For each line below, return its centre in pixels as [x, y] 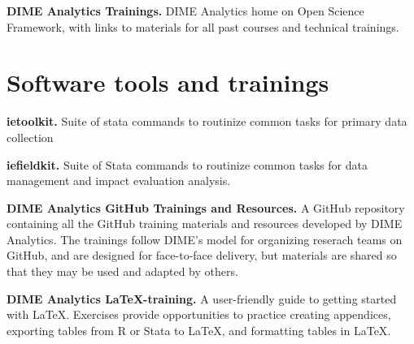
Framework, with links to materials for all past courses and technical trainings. [203, 26]
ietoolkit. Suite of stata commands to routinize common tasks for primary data [207, 121]
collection [30, 137]
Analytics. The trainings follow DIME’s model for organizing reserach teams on [205, 239]
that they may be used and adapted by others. [122, 271]
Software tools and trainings [168, 82]
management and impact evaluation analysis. [119, 181]
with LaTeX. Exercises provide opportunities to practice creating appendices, [199, 314]
